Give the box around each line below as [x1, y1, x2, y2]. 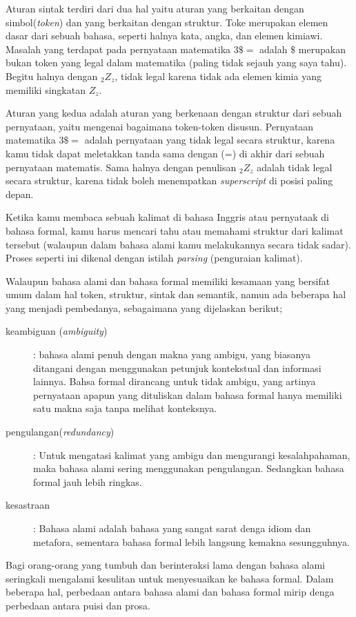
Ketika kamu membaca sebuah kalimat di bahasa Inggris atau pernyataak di [6, 210, 329, 224]
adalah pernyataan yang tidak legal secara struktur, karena [84, 133, 335, 147]
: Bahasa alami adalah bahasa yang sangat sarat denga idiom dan [33, 521, 311, 535]
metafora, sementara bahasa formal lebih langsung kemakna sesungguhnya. [33, 534, 350, 549]
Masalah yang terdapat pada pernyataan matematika [6, 41, 231, 56]
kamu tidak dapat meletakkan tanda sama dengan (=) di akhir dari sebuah [6, 146, 325, 160]
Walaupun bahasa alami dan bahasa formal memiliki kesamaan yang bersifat [6, 273, 330, 288]
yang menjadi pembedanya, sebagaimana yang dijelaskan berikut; [6, 300, 283, 315]
